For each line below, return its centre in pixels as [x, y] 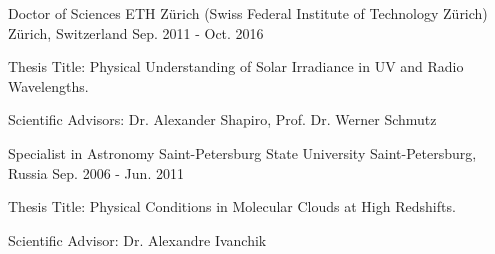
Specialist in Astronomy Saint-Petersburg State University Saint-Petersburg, [242, 152]
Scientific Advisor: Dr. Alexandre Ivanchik [137, 239]
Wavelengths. [48, 85]
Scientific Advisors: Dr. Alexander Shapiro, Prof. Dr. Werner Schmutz [222, 119]
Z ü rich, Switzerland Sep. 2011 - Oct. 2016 [136, 32]
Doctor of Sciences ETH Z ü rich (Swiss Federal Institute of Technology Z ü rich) [248, 13]
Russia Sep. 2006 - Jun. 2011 [96, 172]
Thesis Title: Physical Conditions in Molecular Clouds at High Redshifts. [232, 206]
